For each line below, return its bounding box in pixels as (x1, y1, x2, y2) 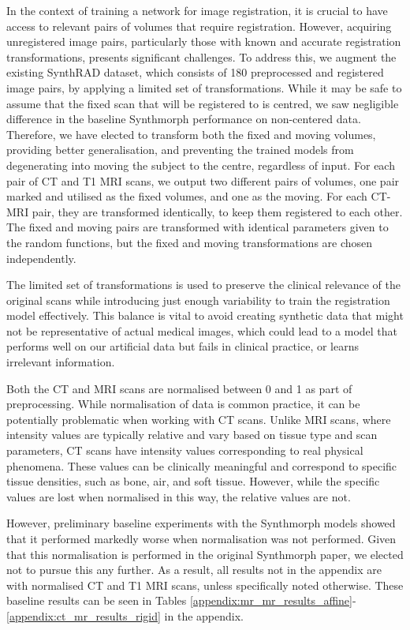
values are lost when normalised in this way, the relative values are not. (6, 488, 351, 504)
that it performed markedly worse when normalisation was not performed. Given (6, 531, 397, 546)
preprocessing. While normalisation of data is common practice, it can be (6, 396, 360, 412)
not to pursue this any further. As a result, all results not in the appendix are (6, 561, 382, 578)
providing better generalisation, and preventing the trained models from (6, 141, 354, 158)
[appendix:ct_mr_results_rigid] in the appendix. (6, 607, 244, 624)
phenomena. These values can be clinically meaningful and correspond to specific (6, 457, 397, 474)
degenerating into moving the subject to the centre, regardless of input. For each (6, 156, 395, 173)
